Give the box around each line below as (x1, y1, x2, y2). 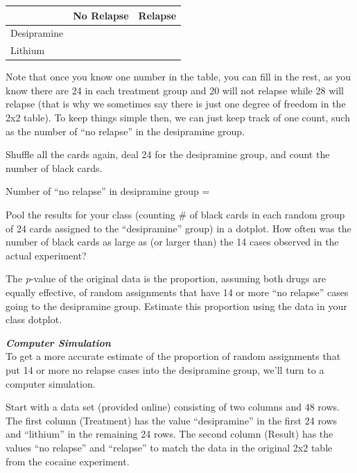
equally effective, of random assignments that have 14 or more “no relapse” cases (6, 285, 349, 299)
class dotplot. (6, 312, 62, 327)
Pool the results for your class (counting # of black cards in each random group (6, 207, 345, 222)
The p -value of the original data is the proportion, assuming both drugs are (6, 271, 326, 286)
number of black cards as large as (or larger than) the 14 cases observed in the (6, 234, 339, 249)
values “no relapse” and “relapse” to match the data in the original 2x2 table (6, 440, 333, 454)
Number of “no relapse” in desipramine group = (6, 184, 210, 198)
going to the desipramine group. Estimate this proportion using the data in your (6, 298, 347, 313)
